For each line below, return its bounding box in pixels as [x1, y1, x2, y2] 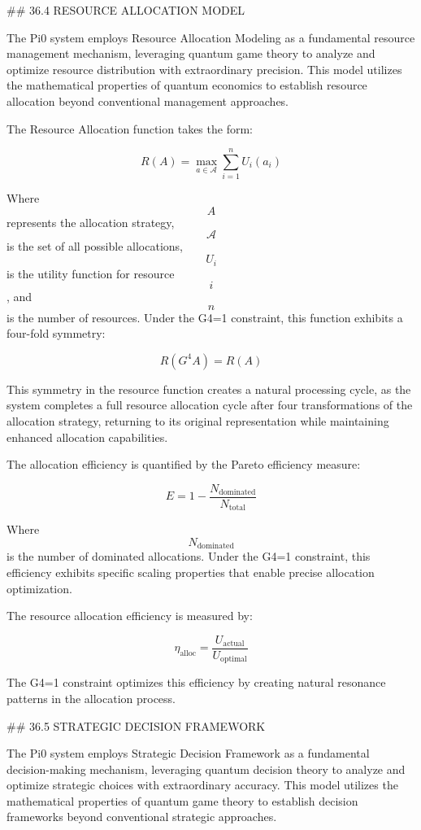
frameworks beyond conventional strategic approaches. [7, 808, 277, 825]
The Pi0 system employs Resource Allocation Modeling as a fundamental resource [7, 28, 415, 46]
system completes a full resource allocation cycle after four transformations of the [7, 396, 413, 413]
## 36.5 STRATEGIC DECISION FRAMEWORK [7, 717, 266, 734]
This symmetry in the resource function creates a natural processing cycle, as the [7, 380, 411, 397]
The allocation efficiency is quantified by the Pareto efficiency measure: [7, 456, 361, 473]
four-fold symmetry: [7, 325, 106, 342]
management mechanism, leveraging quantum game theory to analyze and [7, 45, 375, 62]
